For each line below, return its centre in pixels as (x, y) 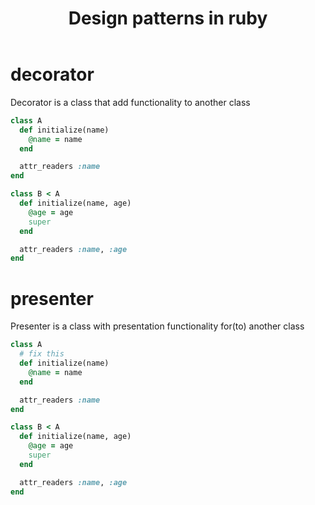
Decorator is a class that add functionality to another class (130, 102)
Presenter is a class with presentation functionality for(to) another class (157, 326)
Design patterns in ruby (168, 18)
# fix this (42, 354)
